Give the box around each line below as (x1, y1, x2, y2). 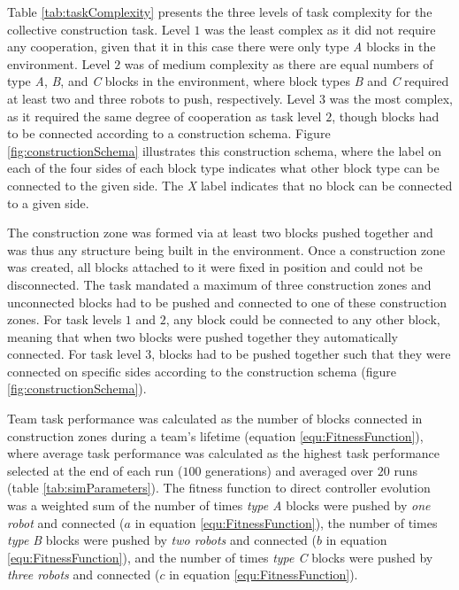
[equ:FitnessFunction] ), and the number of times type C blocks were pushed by (7, 547, 433, 566)
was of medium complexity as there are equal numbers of (124, 54, 433, 73)
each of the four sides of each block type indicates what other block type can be (7, 159, 440, 177)
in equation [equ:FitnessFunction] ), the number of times (134, 513, 438, 532)
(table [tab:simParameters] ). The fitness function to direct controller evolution (7, 478, 431, 497)
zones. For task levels (7, 310, 122, 329)
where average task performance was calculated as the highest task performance (7, 444, 440, 462)
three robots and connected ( (7, 565, 160, 584)
